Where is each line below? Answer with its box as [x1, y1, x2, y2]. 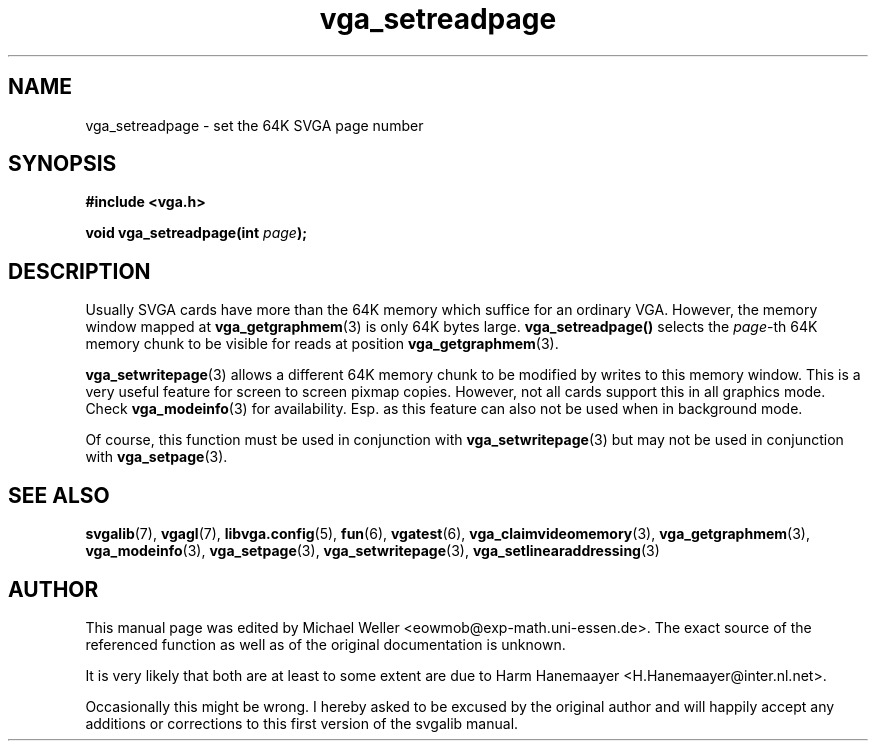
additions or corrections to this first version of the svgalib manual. [85, 714, 519, 732]
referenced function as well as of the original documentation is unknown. [85, 635, 566, 653]
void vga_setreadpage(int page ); [85, 224, 307, 242]
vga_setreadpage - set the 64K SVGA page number [85, 116, 424, 134]
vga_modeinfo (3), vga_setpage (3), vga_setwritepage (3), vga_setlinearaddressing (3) [85, 542, 660, 560]
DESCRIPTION [8, 258, 151, 284]
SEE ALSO [8, 482, 110, 508]
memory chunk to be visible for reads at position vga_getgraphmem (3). [85, 335, 559, 353]
